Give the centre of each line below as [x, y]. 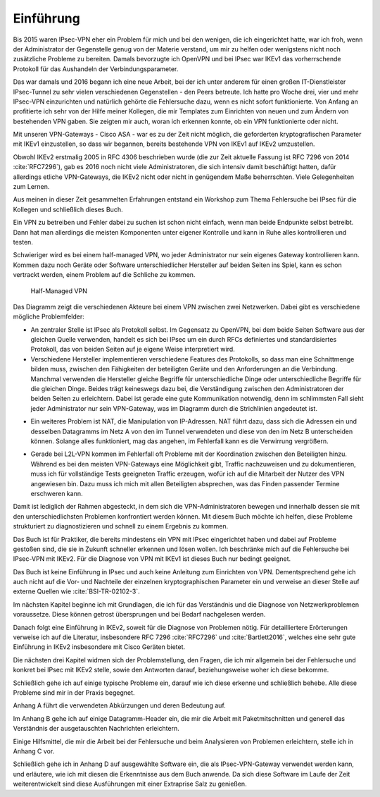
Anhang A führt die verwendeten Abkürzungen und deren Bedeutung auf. [120, 705]
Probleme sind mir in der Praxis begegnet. [74, 692]
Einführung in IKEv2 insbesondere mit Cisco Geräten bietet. [99, 647]
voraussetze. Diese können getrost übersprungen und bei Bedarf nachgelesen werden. [139, 614]
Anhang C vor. [34, 751]
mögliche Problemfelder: [49, 316]
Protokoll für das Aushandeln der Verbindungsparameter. [96, 69]
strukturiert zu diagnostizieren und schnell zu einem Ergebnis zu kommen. [121, 526]
